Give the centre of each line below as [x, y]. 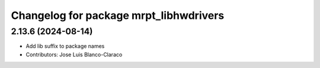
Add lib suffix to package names [65, 46]
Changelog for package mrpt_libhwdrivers [118, 15]
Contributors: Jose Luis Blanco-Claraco [74, 54]
